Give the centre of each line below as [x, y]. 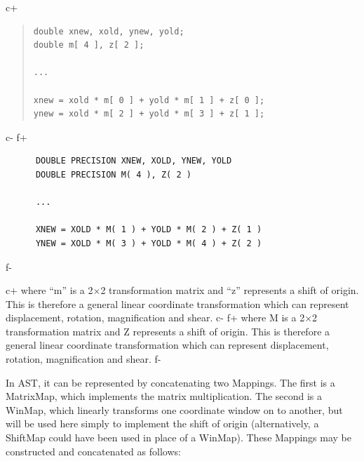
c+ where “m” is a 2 [49, 290]
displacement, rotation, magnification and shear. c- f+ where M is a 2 [155, 318]
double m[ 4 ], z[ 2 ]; [89, 45]
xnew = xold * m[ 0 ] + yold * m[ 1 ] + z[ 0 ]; [149, 100]
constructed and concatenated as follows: [93, 451]
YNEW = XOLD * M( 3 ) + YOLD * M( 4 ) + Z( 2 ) [149, 243]
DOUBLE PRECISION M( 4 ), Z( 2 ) [113, 174]
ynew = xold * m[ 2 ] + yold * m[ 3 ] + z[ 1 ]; [149, 114]
